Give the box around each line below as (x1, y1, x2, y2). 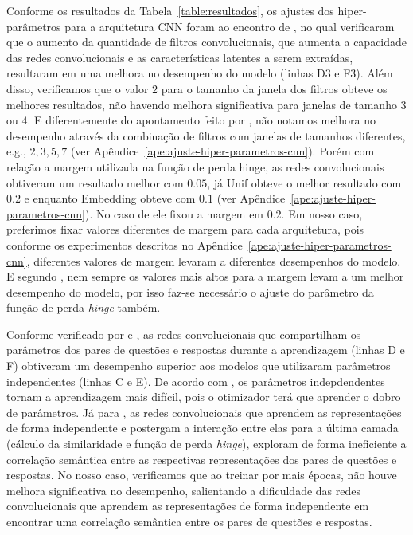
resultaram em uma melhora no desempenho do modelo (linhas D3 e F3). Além (6, 65, 393, 81)
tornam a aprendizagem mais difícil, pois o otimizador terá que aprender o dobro (6, 388, 401, 405)
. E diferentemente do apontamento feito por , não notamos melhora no (27, 112, 376, 128)
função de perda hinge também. (6, 299, 161, 316)
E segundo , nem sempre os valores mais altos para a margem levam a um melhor (6, 268, 404, 285)
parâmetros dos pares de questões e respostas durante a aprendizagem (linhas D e (6, 341, 405, 358)
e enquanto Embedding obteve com (24, 190, 196, 207)
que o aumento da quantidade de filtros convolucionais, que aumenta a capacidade (6, 33, 407, 50)
